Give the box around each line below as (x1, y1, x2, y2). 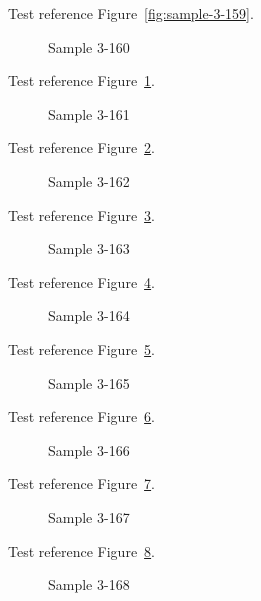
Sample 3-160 (48, 36, 130, 57)
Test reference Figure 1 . (8, 70, 155, 91)
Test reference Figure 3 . (8, 204, 155, 225)
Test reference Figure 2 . (8, 137, 155, 158)
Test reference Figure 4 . (8, 271, 155, 292)
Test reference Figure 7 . (8, 473, 155, 494)
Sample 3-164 (48, 305, 130, 326)
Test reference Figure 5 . (8, 338, 155, 359)
